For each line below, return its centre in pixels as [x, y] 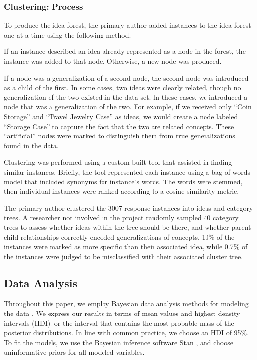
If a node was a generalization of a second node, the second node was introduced [126, 77]
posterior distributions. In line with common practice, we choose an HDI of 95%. [127, 333]
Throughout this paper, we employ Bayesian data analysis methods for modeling [126, 303]
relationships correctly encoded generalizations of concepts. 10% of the [128, 237]
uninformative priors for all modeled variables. [74, 352]
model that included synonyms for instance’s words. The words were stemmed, [123, 181]
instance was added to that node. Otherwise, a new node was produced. [113, 61]
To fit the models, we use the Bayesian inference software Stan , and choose [119, 342]
